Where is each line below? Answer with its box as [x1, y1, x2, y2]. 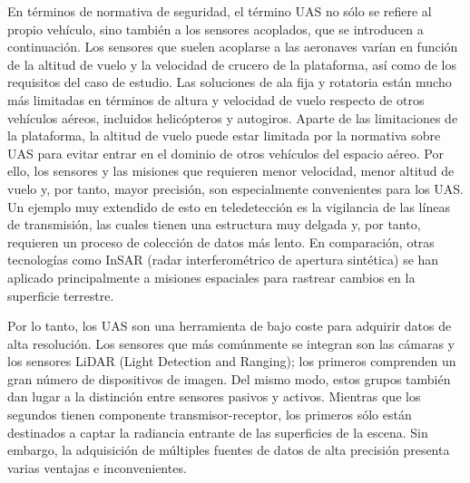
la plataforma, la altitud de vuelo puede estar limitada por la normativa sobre [7, 126, 441, 145]
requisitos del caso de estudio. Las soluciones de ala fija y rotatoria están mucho [7, 72, 452, 92]
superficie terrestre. [7, 285, 114, 304]
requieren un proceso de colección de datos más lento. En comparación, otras [7, 232, 435, 251]
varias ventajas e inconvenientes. [7, 458, 187, 477]
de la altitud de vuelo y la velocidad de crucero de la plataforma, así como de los [7, 54, 456, 73]
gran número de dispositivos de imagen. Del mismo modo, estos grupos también [7, 369, 451, 388]
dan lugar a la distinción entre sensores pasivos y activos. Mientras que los [7, 387, 421, 406]
